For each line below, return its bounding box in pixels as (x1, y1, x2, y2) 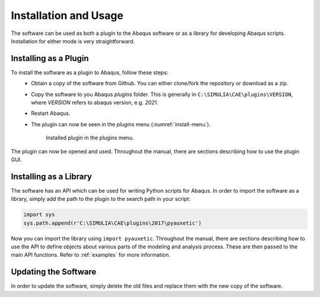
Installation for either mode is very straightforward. (11, 37, 135, 44)
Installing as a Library (11, 171, 92, 181)
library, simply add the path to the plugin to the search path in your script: (11, 196, 191, 203)
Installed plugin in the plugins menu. (46, 134, 135, 142)
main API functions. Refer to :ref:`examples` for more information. (11, 251, 171, 258)
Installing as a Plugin (11, 53, 89, 63)
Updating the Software (11, 267, 97, 277)
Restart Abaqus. (31, 110, 71, 117)
